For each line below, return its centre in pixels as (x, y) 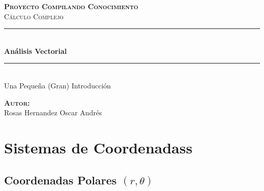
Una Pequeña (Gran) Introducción (58, 85)
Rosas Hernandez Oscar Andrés (53, 113)
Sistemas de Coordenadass (98, 147)
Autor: (17, 102)
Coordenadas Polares (60, 180)
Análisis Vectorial (36, 51)
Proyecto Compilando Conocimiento (71, 6)
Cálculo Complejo (34, 16)
